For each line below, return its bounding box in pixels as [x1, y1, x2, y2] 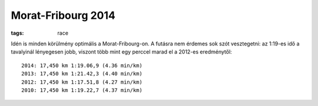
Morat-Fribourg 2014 [11, 9, 116, 22]
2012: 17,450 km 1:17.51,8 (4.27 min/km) [21, 78, 143, 85]
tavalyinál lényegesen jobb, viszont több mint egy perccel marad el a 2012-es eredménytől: [11, 48, 232, 55]
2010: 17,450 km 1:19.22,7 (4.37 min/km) [21, 87, 143, 94]
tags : [11, 29, 24, 37]
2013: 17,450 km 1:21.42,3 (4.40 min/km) [21, 71, 143, 77]
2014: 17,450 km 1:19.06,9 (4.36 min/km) [21, 62, 143, 69]
